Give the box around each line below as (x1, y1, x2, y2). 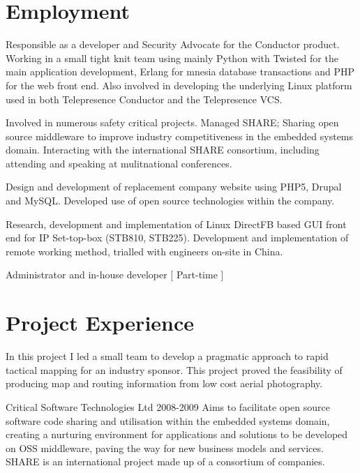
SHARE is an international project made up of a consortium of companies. (6, 454, 325, 469)
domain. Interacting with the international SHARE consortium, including (6, 142, 320, 157)
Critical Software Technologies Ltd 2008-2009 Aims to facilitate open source (6, 399, 330, 414)
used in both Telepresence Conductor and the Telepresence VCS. (6, 91, 283, 106)
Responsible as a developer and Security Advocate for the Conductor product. (6, 37, 340, 52)
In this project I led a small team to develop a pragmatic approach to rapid (6, 349, 329, 363)
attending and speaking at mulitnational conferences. (6, 156, 232, 170)
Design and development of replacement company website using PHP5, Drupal (6, 179, 342, 194)
